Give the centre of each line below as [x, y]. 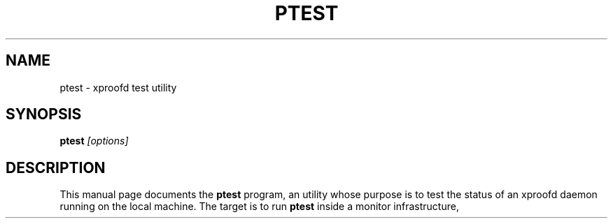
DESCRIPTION [56, 167]
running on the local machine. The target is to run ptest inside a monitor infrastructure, [259, 207]
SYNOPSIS [44, 114]
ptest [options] [94, 141]
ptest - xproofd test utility [118, 87]
